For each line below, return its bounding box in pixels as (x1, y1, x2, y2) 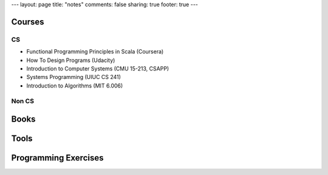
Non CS (11, 97, 35, 106)
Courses (11, 16, 45, 27)
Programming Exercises (11, 153, 104, 163)
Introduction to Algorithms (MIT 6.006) (26, 82, 123, 89)
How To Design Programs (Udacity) (26, 57, 115, 64)
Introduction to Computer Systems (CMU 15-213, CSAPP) (26, 64, 169, 72)
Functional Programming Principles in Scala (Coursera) (26, 48, 164, 55)
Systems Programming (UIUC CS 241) (26, 74, 121, 81)
